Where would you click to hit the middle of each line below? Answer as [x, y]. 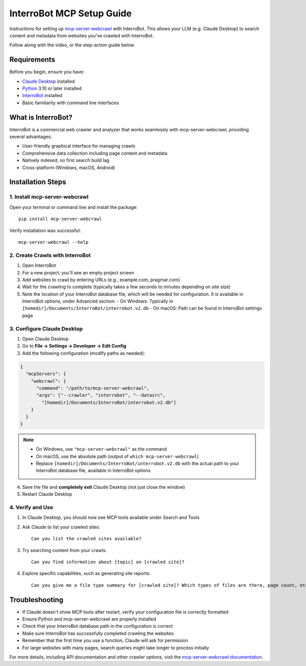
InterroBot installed [42, 96]
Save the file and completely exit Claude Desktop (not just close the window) [104, 487]
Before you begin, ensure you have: [47, 72]
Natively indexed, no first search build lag [66, 160]
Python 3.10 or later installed [52, 88]
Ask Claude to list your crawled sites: [61, 527]
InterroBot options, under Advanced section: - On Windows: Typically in [98, 301]
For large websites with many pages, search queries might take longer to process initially [116, 648]
